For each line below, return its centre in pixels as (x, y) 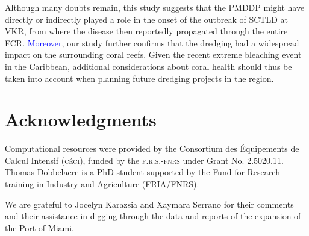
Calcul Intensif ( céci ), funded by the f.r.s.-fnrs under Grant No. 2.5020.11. (144, 160)
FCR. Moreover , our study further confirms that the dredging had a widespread (152, 42)
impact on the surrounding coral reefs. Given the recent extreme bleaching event (153, 54)
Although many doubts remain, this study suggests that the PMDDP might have (155, 7)
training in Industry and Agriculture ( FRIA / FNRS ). (102, 184)
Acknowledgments (81, 120)
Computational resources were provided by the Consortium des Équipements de (152, 148)
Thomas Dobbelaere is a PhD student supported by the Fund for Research (142, 172)
